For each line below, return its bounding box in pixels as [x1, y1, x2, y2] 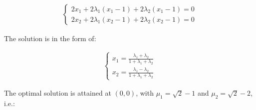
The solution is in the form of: [4, 33, 96, 44]
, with [136, 88, 154, 98]
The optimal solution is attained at [4, 88, 111, 98]
